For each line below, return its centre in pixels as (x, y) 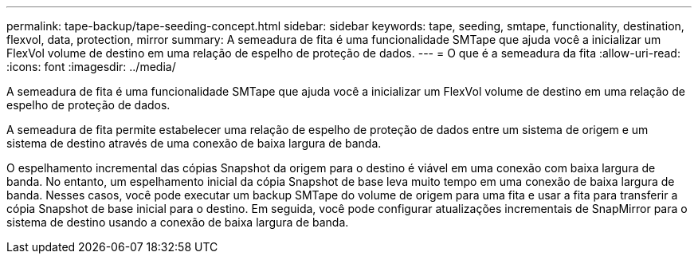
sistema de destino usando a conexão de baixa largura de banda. (178, 222)
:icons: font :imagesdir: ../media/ (91, 67)
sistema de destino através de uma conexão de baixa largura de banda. (194, 143)
